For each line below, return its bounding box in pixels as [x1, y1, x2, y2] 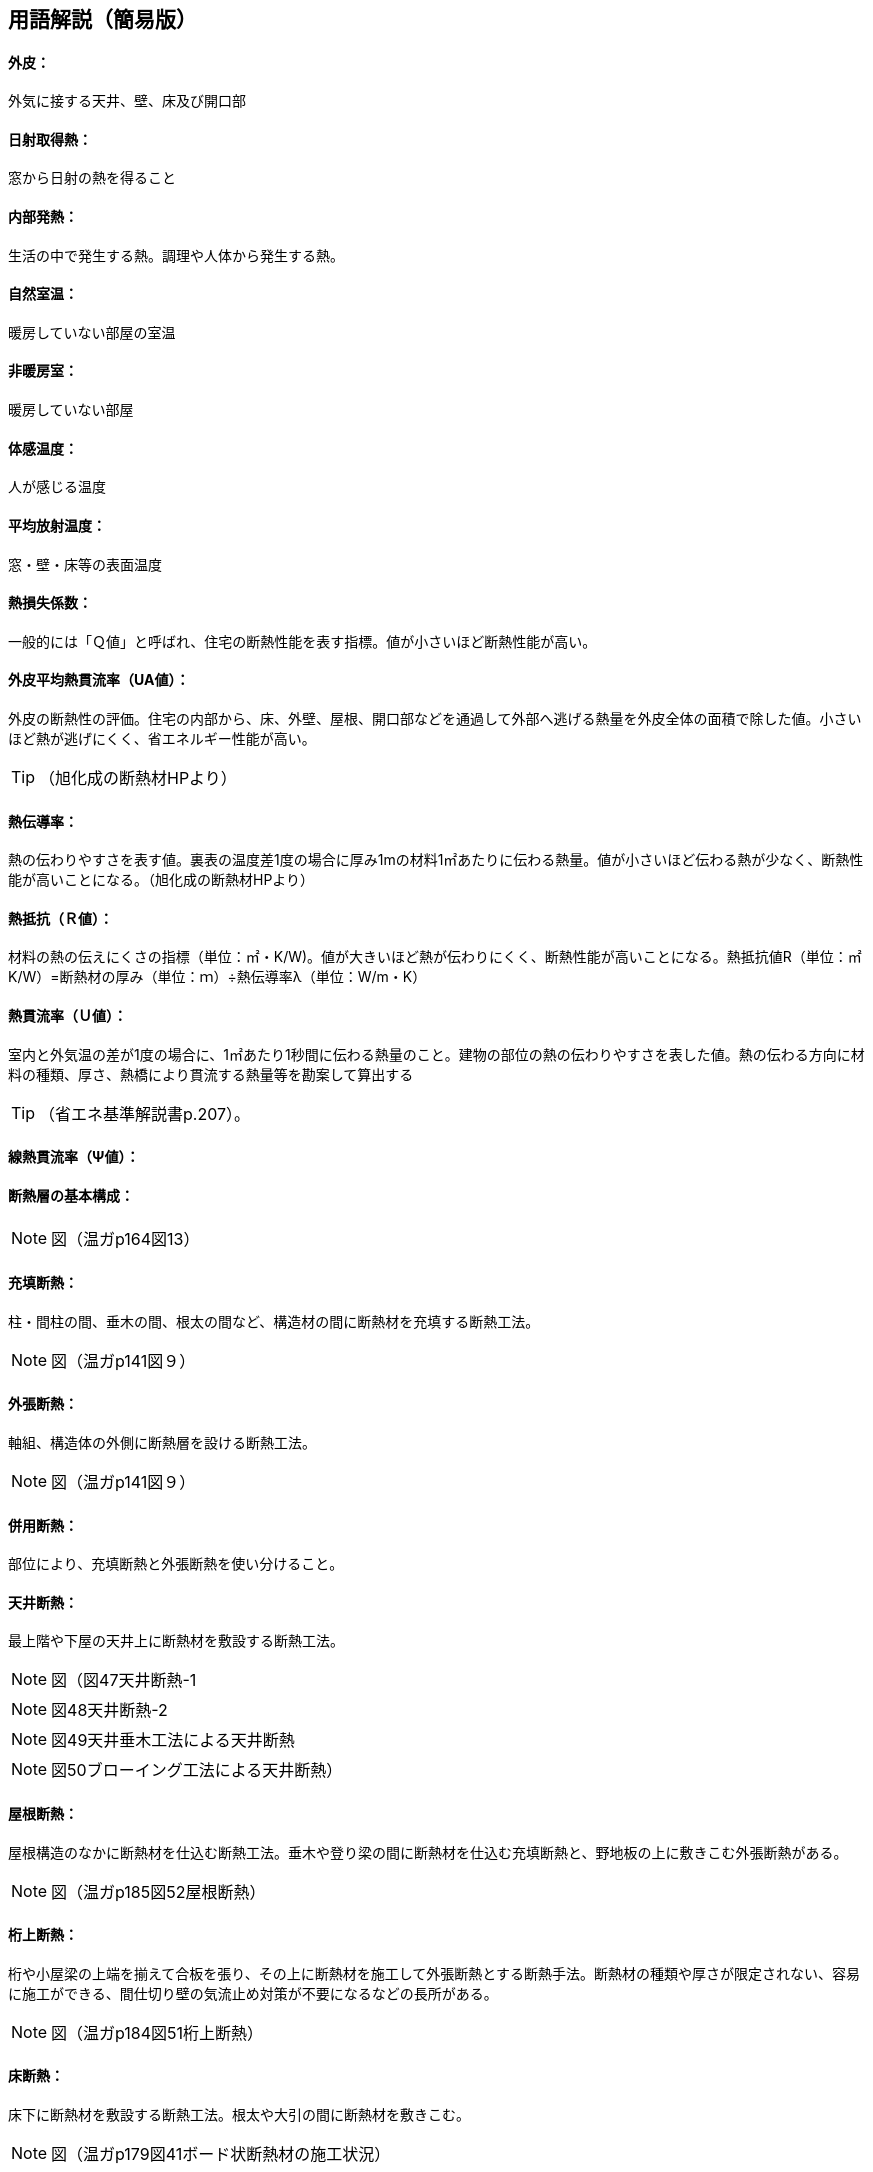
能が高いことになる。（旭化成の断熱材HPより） [8, 871, 315, 889]
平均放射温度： [8, 516, 106, 534]
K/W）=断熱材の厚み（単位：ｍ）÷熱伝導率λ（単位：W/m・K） [8, 968, 427, 986]
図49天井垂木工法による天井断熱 [51, 1730, 295, 1751]
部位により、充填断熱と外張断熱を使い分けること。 [8, 1555, 344, 1573]
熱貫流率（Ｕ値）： [8, 1007, 127, 1025]
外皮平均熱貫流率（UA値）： [8, 671, 190, 689]
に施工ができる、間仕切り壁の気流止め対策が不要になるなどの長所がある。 [8, 1984, 498, 2002]
